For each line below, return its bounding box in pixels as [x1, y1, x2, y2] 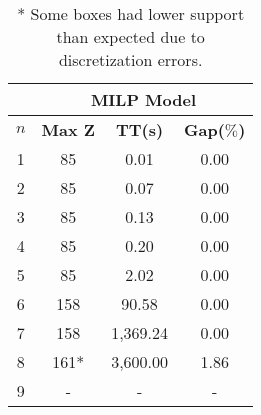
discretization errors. [58, 48, 203, 71]
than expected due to [56, 25, 205, 48]
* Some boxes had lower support [17, 2, 245, 25]
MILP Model [90, 88, 197, 111]
